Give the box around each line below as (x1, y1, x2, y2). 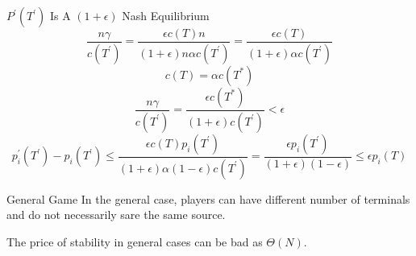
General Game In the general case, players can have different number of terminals (6, 190, 410, 207)
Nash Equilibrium (122, 7, 210, 23)
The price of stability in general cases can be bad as (6, 233, 263, 250)
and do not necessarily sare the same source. (6, 206, 226, 223)
